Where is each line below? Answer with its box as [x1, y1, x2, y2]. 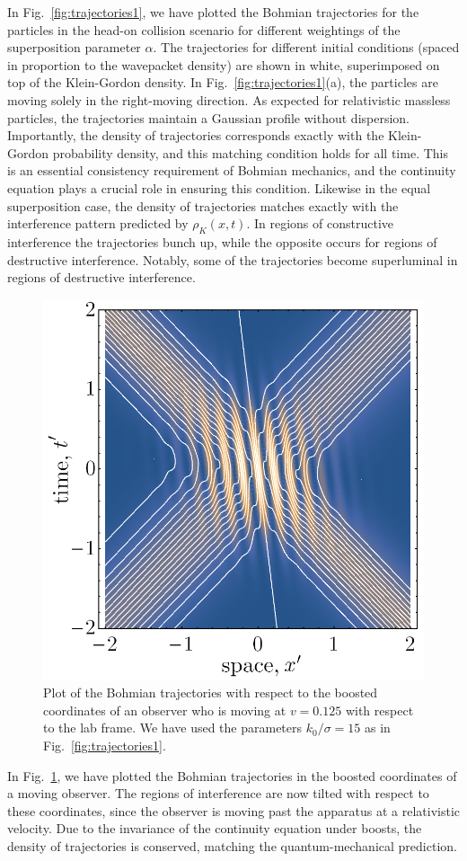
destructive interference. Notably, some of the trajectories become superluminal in [7, 250, 458, 269]
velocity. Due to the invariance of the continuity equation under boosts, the [7, 819, 422, 838]
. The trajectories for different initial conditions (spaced [153, 38, 460, 57]
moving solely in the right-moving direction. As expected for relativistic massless [7, 90, 451, 109]
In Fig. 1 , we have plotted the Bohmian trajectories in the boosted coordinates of [7, 766, 457, 785]
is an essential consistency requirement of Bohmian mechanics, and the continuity [7, 161, 456, 180]
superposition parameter [7, 38, 141, 57]
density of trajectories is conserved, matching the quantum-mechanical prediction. [7, 837, 457, 856]
